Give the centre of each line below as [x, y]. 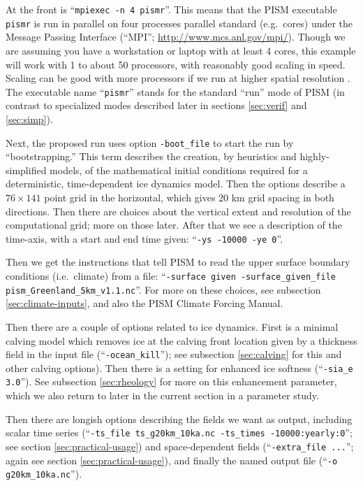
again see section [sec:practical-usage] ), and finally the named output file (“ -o [172, 460]
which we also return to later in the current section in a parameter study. [162, 395]
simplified [26, 170]
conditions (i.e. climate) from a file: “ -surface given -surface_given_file [171, 276]
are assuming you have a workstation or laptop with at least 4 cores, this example [181, 50]
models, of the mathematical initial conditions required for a [179, 170]
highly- [314, 156]
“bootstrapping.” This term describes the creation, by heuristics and [151, 156]
